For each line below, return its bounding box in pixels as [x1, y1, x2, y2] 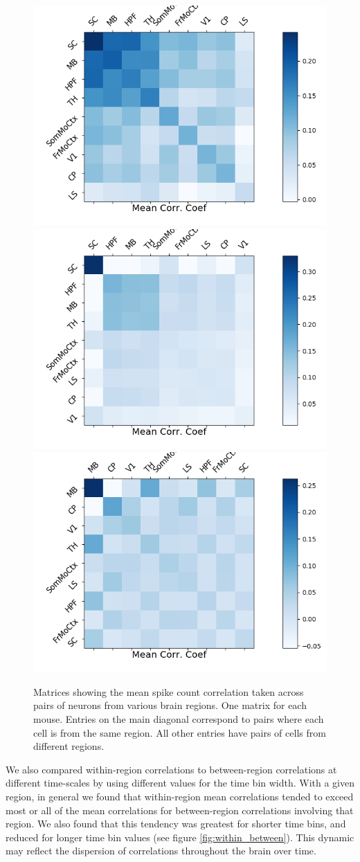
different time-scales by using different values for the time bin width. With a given [6, 775, 355, 790]
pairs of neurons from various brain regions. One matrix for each [33, 698, 307, 712]
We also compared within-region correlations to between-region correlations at [6, 762, 337, 776]
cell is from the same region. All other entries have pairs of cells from [33, 725, 326, 739]
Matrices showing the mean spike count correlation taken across [33, 684, 304, 699]
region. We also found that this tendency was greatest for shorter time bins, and [6, 816, 346, 831]
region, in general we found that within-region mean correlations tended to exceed [6, 789, 354, 803]
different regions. [33, 739, 105, 753]
